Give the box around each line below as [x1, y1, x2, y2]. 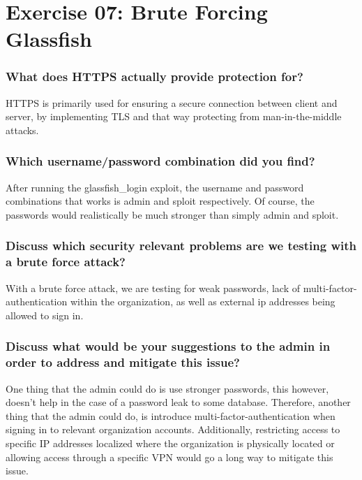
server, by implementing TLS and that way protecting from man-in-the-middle [6, 109, 342, 124]
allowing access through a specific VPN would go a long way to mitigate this [6, 449, 333, 464]
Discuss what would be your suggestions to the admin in [6, 337, 331, 355]
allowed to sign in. [6, 307, 84, 322]
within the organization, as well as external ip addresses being [70, 294, 335, 309]
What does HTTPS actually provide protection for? [6, 68, 303, 85]
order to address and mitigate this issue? [6, 354, 240, 371]
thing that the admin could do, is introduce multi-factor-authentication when [6, 408, 335, 423]
